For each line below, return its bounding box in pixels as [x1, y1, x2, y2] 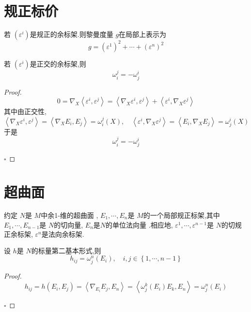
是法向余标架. [41, 229, 84, 239]
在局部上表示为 [119, 29, 167, 39]
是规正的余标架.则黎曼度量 [30, 29, 113, 39]
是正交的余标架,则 [30, 58, 86, 68]
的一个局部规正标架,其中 [143, 210, 220, 220]
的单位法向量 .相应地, [106, 219, 173, 230]
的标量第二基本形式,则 [31, 245, 101, 255]
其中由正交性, [4, 106, 47, 116]
